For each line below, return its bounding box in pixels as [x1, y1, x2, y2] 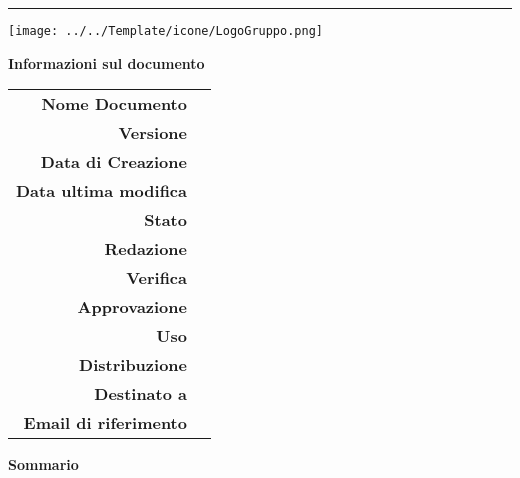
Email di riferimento [23, 411, 187, 435]
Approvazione [77, 295, 187, 319]
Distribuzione [79, 353, 187, 377]
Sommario [8, 454, 79, 475]
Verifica [126, 266, 187, 290]
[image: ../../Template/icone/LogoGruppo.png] [8, 24, 323, 38]
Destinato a [94, 382, 187, 406]
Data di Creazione [40, 150, 187, 174]
